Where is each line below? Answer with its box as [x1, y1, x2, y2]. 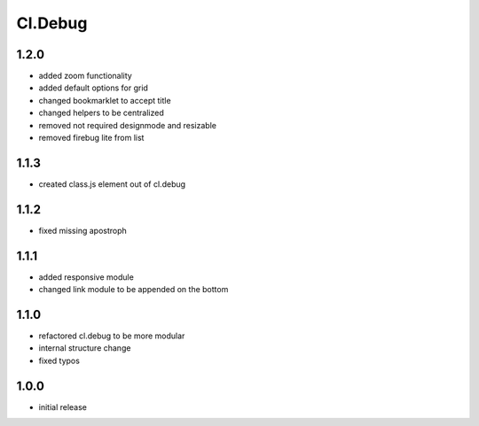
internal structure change [38, 343, 131, 353]
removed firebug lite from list [38, 133, 145, 143]
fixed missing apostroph [38, 225, 128, 236]
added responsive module [38, 271, 135, 283]
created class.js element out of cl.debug [38, 178, 186, 190]
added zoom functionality [38, 71, 132, 81]
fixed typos [38, 355, 80, 366]
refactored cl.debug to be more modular [38, 330, 185, 341]
